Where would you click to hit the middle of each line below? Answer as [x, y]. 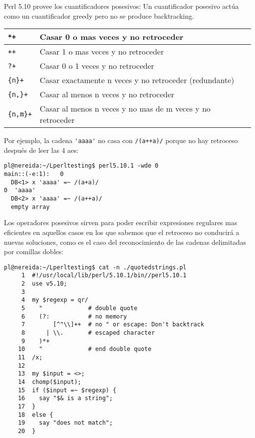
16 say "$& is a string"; [65, 398]
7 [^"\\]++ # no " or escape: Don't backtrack [113, 325]
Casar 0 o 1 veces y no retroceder [97, 66]
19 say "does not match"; [65, 423]
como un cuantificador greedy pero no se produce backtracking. [99, 15]
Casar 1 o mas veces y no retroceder [102, 52]
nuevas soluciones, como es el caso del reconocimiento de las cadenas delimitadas [125, 242]
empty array [30, 207]
